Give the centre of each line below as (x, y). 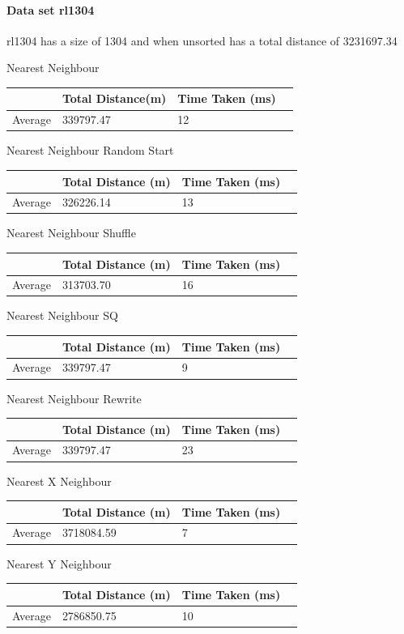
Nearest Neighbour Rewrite (74, 398)
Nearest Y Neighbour (59, 563)
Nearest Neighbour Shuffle (71, 233)
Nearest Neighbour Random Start (90, 150)
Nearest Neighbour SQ (62, 315)
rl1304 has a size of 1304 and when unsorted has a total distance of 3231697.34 (202, 40)
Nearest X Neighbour (59, 481)
